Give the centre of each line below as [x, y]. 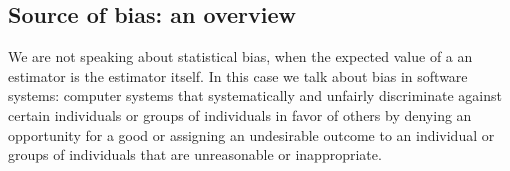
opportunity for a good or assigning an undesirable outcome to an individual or [251, 134]
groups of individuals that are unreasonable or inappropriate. [195, 154]
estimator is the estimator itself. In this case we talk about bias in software [238, 75]
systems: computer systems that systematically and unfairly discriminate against [255, 95]
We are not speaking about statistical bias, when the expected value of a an [240, 56]
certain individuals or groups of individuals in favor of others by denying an [240, 114]
